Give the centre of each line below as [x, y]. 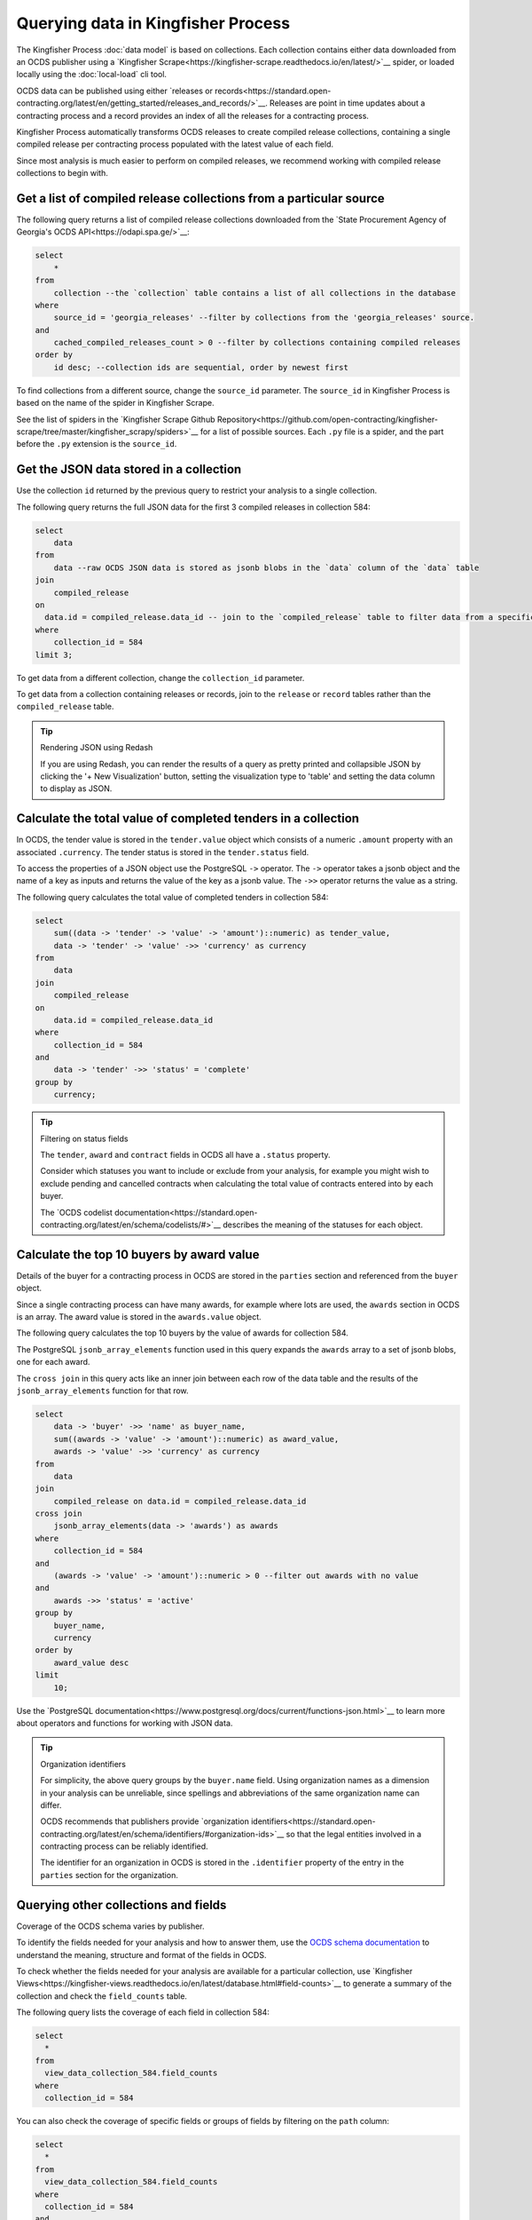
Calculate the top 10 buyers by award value [138, 1254]
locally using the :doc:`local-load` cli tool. [92, 75]
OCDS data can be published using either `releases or [114, 91]
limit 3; [54, 654]
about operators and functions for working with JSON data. [125, 1723]
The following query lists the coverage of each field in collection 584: [143, 2012]
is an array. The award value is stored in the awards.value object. [139, 1317]
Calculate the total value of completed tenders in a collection [188, 818]
